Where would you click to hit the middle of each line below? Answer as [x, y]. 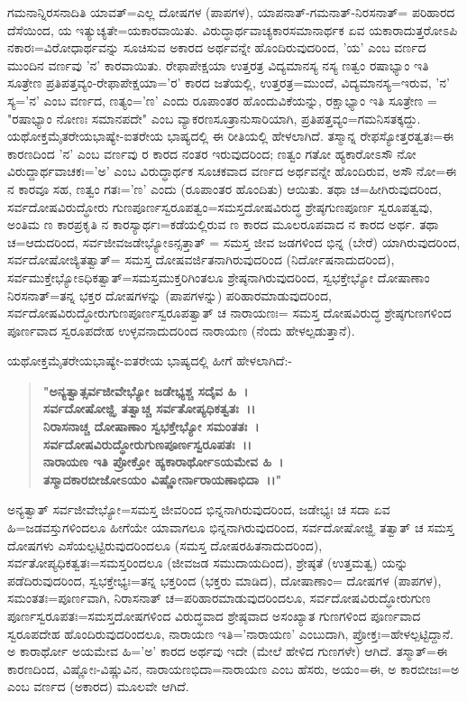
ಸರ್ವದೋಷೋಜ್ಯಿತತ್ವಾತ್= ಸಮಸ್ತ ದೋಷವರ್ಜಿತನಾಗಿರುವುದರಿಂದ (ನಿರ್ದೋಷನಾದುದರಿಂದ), [201, 259]
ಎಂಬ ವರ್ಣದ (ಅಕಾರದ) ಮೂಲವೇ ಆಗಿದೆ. [98, 686]
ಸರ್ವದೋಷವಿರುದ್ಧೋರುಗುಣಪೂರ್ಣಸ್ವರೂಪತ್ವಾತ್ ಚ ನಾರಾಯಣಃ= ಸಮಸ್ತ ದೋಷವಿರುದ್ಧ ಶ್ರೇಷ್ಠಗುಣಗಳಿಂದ [229, 313]
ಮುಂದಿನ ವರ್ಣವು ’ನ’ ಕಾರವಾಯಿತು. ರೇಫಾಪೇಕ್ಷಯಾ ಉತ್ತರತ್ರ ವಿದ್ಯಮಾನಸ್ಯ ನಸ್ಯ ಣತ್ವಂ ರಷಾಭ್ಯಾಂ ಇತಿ [218, 65]
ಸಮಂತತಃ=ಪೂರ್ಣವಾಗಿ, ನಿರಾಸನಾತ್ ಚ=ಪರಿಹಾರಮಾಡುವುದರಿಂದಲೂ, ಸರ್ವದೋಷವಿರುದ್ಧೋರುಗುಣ [219, 598]
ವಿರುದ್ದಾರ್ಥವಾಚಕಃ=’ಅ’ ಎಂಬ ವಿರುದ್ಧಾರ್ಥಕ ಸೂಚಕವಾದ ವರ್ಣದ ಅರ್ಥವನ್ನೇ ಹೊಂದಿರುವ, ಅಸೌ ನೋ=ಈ [232, 171]
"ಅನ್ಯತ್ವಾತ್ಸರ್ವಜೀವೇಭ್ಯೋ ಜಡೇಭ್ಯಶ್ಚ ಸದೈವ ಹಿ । [146, 390]
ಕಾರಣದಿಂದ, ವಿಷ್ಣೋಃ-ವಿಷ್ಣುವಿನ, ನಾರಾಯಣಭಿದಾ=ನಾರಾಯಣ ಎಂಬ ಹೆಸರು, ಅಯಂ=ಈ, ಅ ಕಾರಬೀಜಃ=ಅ [233, 668]
